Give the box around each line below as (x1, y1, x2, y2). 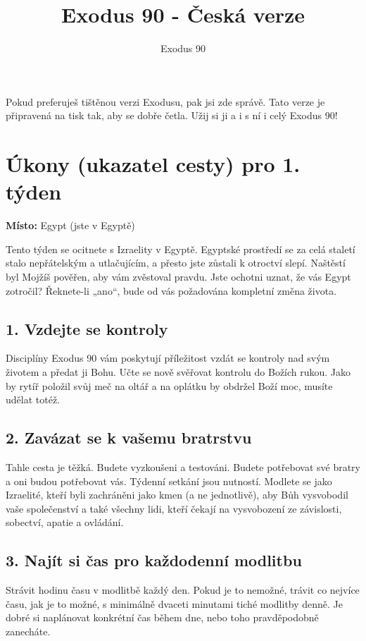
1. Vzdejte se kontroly (6, 317, 168, 339)
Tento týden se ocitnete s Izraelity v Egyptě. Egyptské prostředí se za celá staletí (6, 241, 355, 256)
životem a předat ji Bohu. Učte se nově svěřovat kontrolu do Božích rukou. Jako (6, 364, 351, 379)
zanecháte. (6, 623, 51, 638)
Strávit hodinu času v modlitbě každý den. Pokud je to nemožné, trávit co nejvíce (6, 582, 360, 597)
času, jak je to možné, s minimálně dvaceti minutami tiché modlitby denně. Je (6, 596, 343, 611)
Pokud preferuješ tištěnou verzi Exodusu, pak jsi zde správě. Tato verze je (6, 94, 325, 109)
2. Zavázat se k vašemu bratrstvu (6, 427, 252, 448)
